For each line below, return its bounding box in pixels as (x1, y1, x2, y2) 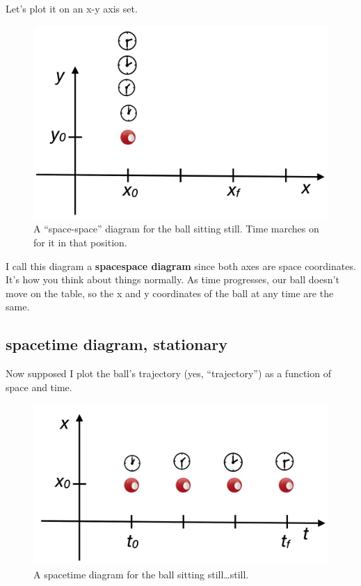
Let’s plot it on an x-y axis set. (6, 1, 138, 15)
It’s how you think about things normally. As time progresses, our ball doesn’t (6, 272, 339, 287)
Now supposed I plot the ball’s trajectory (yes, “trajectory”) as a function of (6, 366, 331, 381)
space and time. (6, 379, 72, 394)
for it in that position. (33, 235, 127, 250)
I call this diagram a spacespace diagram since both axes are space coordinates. (6, 258, 356, 273)
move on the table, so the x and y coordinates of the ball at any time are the (6, 285, 334, 300)
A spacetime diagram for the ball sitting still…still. (33, 567, 249, 582)
